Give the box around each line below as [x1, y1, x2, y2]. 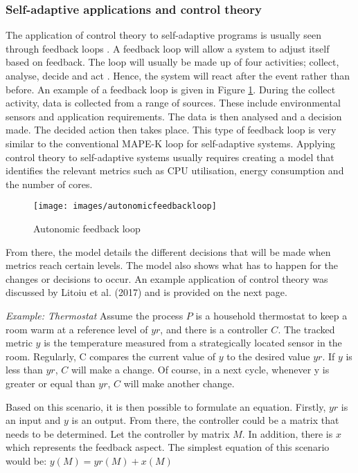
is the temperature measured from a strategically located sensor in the [44, 335, 342, 350]
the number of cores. [6, 176, 93, 191]
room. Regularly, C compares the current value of [6, 349, 216, 363]
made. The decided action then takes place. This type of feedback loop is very [6, 122, 337, 137]
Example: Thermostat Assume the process [6, 308, 184, 322]
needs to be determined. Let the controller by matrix [6, 426, 230, 440]
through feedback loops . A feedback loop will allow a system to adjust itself [6, 41, 330, 55]
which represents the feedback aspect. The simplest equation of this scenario [6, 440, 330, 454]
